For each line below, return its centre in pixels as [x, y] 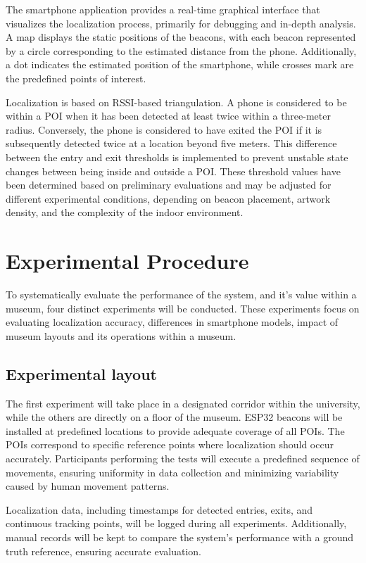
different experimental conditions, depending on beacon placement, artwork [168, 198]
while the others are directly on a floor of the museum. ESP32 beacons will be [174, 417]
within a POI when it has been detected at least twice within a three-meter [168, 116]
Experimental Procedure [127, 261]
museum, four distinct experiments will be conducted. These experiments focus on [183, 308]
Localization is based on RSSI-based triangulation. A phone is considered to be [176, 102]
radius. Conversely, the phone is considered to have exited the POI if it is [164, 129]
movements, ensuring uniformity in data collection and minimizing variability [172, 472]
